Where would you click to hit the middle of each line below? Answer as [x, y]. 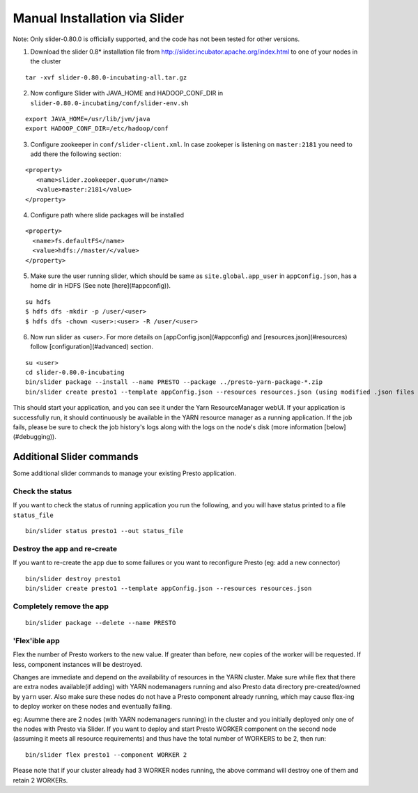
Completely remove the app [61, 606]
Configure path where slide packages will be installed [107, 215]
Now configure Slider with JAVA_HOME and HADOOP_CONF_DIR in [127, 93]
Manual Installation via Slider [99, 18]
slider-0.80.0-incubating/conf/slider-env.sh [109, 103]
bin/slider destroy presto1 [73, 579]
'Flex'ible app [36, 640]
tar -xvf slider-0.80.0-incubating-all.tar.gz [106, 77]
